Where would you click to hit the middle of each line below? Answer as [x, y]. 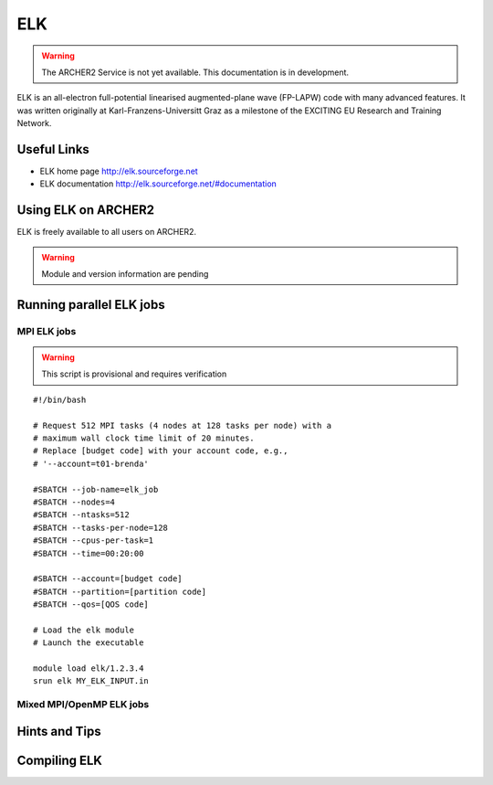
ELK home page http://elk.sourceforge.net [119, 171]
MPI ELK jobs [47, 331]
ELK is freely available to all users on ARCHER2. [106, 232]
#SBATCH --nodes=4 [74, 502]
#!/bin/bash [60, 399]
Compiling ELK [59, 760]
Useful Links [53, 149]
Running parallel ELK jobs [91, 305]
